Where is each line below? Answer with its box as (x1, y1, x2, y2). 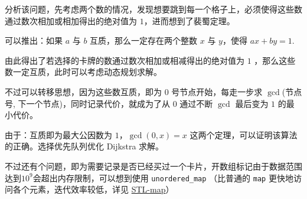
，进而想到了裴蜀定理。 (143, 14, 235, 27)
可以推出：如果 (5, 34, 63, 47)
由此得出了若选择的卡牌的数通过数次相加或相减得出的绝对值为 (5, 54, 244, 66)
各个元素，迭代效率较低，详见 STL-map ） (12, 183, 174, 195)
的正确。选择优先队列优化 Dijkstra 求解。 (5, 140, 164, 152)
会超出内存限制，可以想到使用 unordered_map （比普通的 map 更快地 (32, 171, 293, 184)
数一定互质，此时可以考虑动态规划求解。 (5, 66, 162, 78)
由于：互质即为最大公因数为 (5, 128, 112, 141)
